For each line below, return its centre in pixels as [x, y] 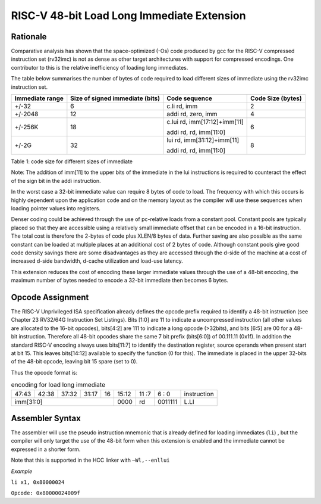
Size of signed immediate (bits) [115, 98]
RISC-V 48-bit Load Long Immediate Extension [128, 15]
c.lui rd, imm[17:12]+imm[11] [205, 122]
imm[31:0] [29, 402]
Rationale [29, 37]
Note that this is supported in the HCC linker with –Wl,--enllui [90, 460]
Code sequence [189, 98]
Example [22, 471]
